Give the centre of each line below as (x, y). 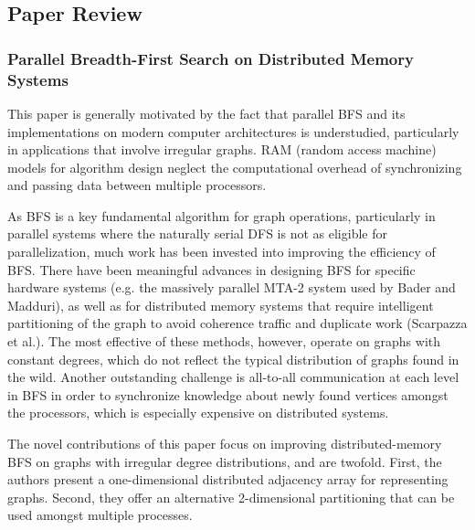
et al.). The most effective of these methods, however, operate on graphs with (224, 341)
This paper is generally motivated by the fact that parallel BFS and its (206, 113)
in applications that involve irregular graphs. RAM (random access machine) (222, 149)
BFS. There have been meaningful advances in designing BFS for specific (211, 269)
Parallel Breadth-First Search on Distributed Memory (211, 58)
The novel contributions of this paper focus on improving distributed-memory (225, 444)
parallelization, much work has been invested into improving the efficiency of (222, 252)
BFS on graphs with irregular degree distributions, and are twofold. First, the (225, 461)
